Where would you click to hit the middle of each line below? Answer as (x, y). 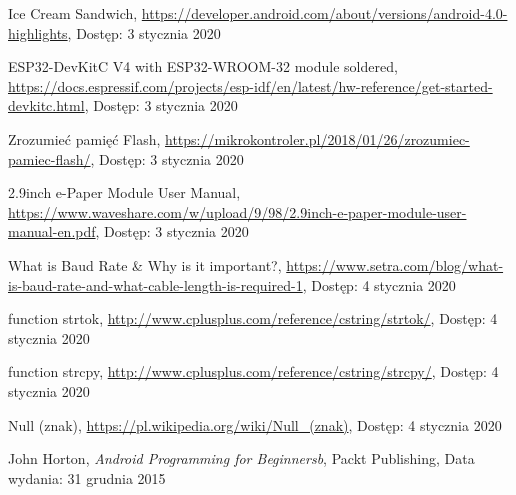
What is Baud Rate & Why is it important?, (145, 264)
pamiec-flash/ (49, 158)
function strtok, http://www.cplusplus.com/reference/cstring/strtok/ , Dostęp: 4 (253, 318)
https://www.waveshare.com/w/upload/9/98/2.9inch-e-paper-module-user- (237, 211)
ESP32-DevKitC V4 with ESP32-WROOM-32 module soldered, (203, 66)
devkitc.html (46, 105)
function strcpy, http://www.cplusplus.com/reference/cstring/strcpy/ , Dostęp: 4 (253, 371)
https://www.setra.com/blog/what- (395, 264)
